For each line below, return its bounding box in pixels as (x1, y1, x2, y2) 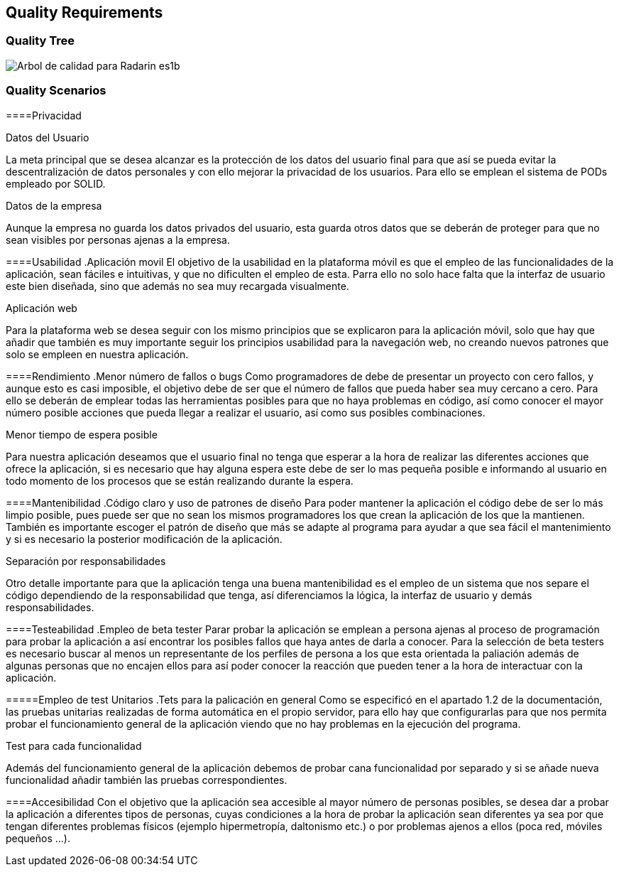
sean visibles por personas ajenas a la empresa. (6, 233, 231, 246)
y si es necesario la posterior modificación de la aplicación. (6, 532, 283, 545)
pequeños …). (6, 831, 70, 844)
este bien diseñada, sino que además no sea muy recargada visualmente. (6, 279, 349, 292)
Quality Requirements (6, 4, 163, 21)
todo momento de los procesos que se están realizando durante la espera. (6, 474, 354, 487)
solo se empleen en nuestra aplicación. (6, 348, 189, 360)
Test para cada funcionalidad (6, 739, 142, 752)
